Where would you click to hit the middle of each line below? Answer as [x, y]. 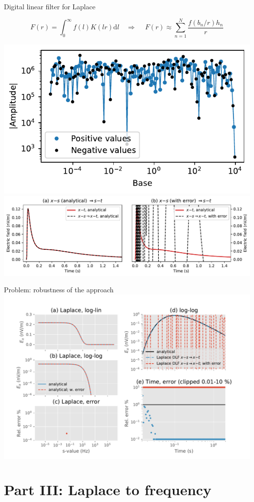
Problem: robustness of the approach [59, 290]
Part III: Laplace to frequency [108, 490]
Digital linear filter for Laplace [50, 6]
